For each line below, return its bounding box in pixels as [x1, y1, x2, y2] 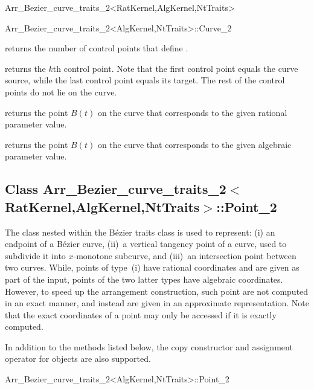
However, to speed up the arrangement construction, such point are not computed [5, 285, 309, 297]
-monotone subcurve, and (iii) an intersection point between [73, 249, 296, 262]
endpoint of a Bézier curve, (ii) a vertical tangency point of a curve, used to [5, 237, 287, 250]
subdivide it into [5, 249, 66, 262]
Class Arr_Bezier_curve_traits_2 [5, 179, 226, 198]
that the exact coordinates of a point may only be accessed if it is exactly [5, 308, 277, 321]
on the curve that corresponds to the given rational [97, 106, 287, 118]
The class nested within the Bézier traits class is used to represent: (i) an [5, 225, 275, 238]
